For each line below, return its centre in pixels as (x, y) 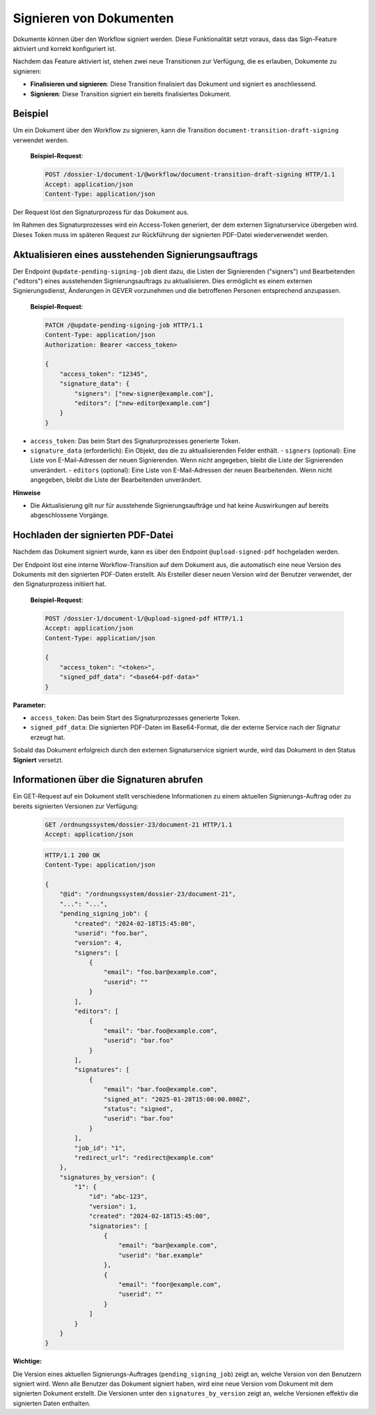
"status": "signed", (139, 1108)
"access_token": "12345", (104, 374)
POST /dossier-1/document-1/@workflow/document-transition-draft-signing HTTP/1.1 (190, 175)
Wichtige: (28, 1361)
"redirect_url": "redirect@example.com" (144, 1157)
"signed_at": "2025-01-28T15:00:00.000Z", (177, 1099)
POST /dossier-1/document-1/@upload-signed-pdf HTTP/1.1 (144, 618)
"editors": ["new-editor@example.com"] (142, 403)
